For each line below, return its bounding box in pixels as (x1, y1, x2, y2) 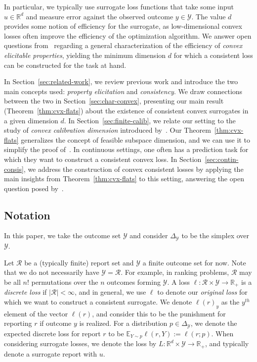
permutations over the (31, 276, 98, 287)
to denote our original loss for (157, 287, 248, 297)
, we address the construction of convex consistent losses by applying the (23, 163, 244, 174)
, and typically (205, 338, 249, 349)
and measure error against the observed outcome (26, 11, 173, 21)
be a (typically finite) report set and (24, 257, 134, 267)
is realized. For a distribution (79, 318, 168, 328)
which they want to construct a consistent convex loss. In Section (4, 154, 202, 164)
